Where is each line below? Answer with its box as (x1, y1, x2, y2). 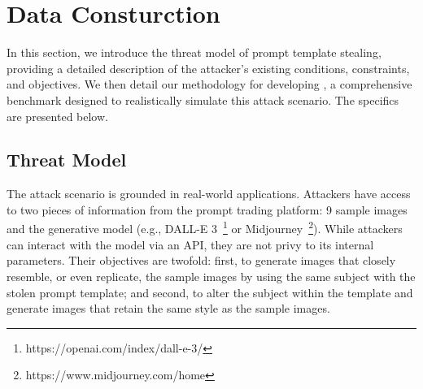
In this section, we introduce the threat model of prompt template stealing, (7, 44, 382, 61)
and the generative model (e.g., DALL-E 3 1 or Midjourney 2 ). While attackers (7, 218, 403, 237)
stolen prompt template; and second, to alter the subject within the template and (7, 283, 413, 300)
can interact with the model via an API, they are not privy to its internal (7, 236, 374, 253)
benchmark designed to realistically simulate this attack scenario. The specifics (7, 91, 399, 108)
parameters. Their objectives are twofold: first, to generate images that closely (7, 252, 396, 269)
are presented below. (7, 107, 108, 124)
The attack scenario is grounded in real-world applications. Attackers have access (7, 185, 411, 202)
